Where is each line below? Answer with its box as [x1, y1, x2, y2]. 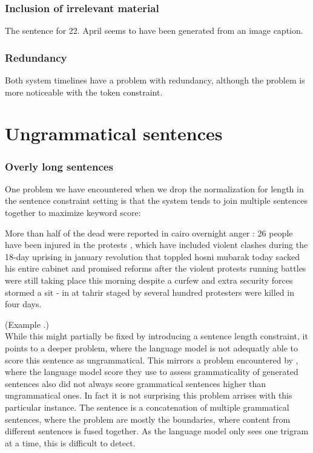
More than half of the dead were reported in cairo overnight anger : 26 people [5, 226, 293, 239]
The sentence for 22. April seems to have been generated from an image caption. [5, 24, 303, 37]
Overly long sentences [5, 158, 113, 174]
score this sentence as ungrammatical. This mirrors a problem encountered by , [5, 353, 298, 366]
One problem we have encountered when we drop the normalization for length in [5, 182, 304, 195]
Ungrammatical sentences [5, 121, 223, 146]
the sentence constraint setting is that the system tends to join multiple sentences [5, 194, 308, 207]
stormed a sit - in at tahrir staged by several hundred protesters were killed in [5, 285, 294, 298]
